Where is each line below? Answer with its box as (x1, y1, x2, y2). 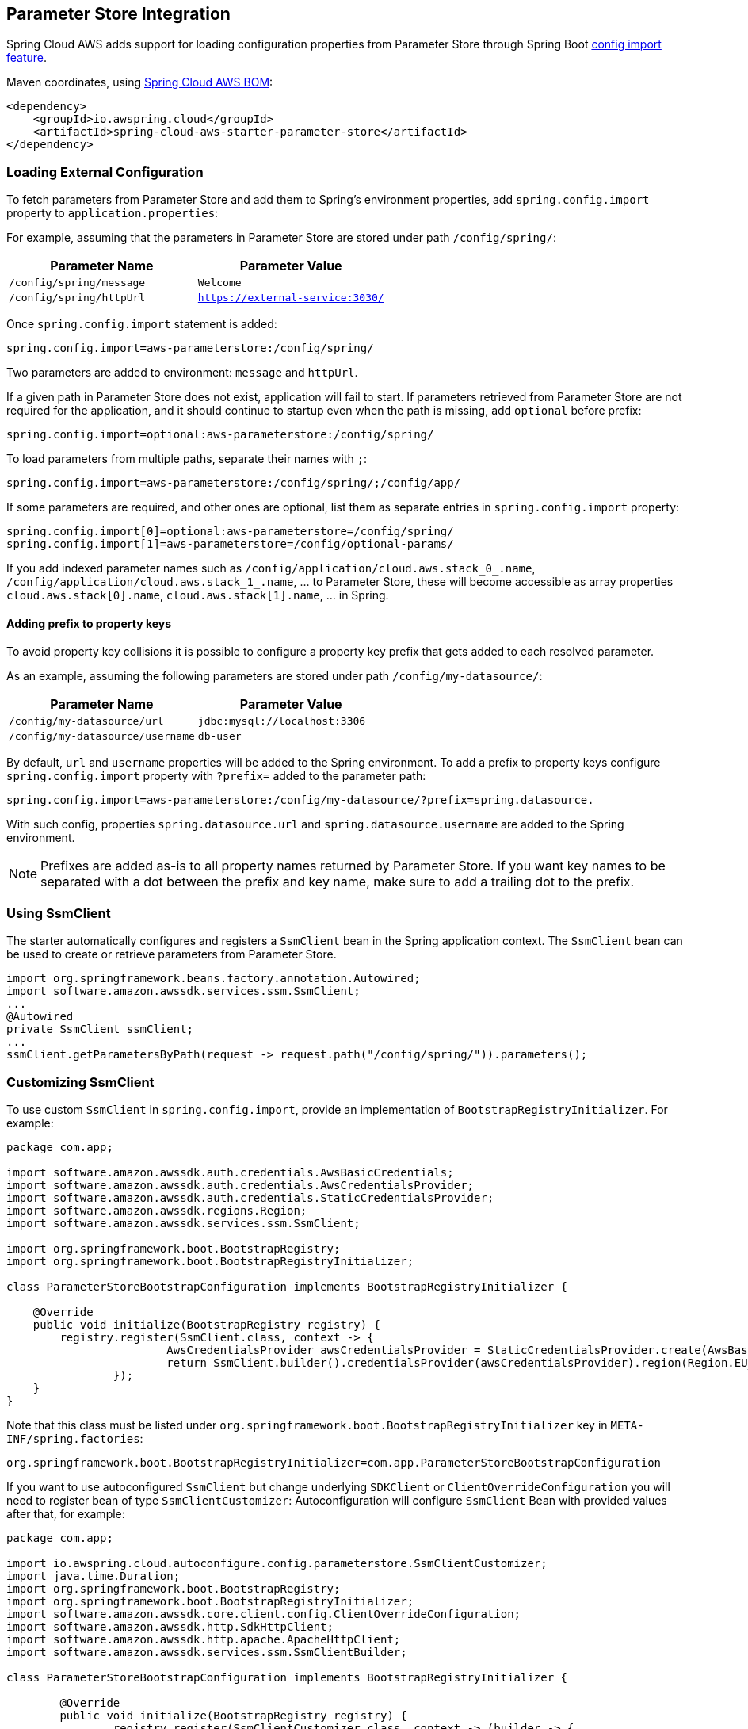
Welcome (197, 277, 242, 289)
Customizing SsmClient (6, 1073, 155, 1090)
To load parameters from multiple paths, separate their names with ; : (6, 452, 368, 466)
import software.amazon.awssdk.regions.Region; (6, 1203, 307, 1217)
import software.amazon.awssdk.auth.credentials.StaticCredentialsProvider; (6, 1191, 494, 1204)
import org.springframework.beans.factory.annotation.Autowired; (6, 972, 421, 985)
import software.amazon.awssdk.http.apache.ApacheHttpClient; (6, 1632, 401, 1646)
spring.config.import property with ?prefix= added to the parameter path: (6, 769, 426, 783)
